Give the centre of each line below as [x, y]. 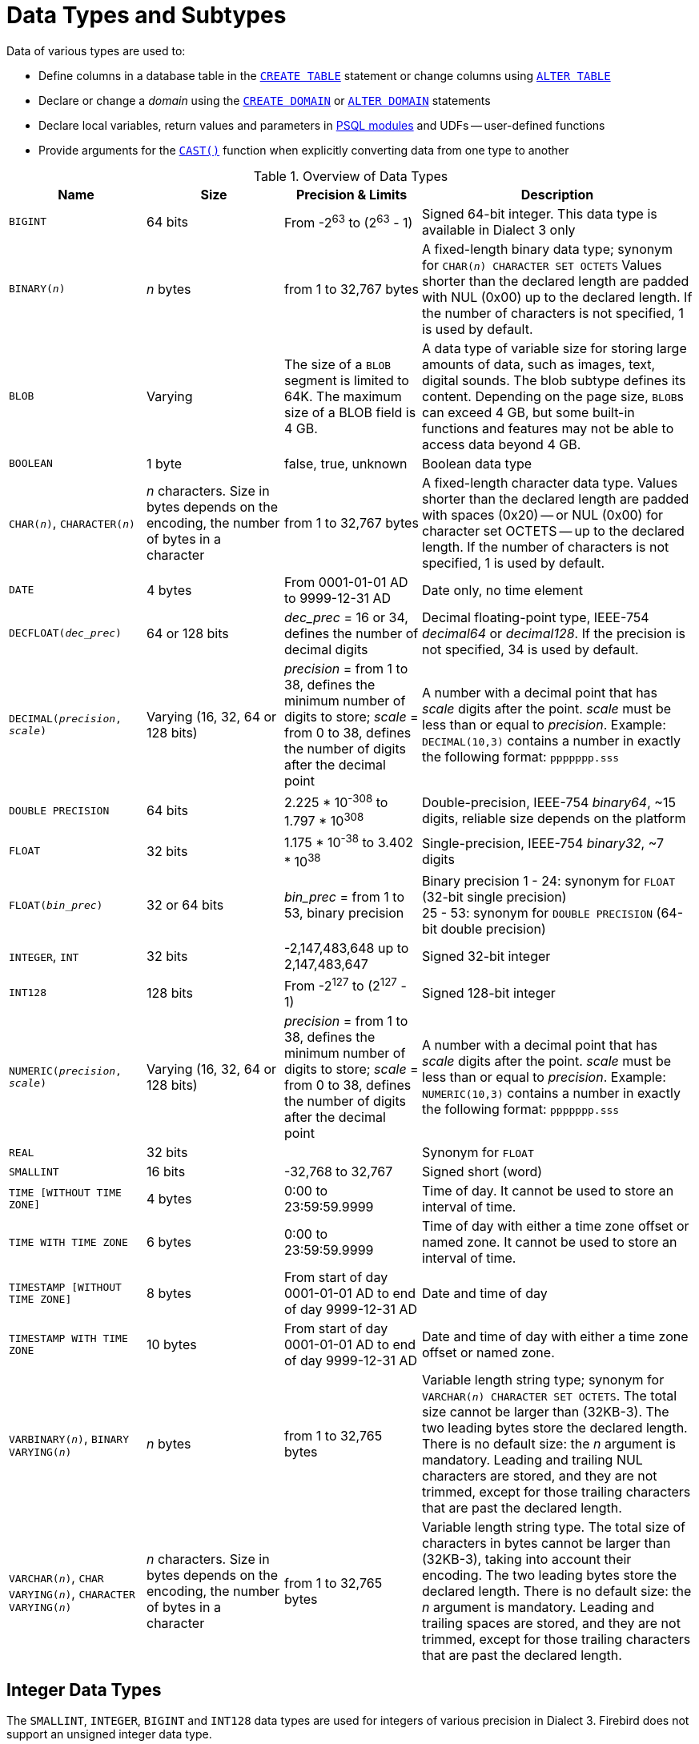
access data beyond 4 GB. [502, 444]
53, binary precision [344, 913]
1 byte [165, 463]
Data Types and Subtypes [147, 15]
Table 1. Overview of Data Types [351, 176]
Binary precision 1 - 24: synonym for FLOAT [549, 881]
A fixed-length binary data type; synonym [548, 249]
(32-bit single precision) [494, 897]
